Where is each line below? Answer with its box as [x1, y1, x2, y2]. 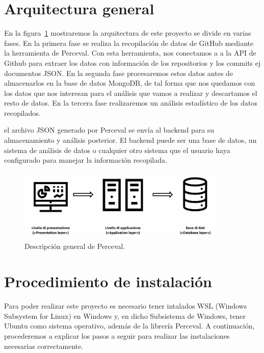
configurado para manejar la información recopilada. [4, 155, 167, 165]
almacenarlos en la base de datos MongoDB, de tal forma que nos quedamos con [4, 78, 255, 88]
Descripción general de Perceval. [24, 241, 125, 251]
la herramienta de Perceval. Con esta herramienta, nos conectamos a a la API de [4, 47, 256, 58]
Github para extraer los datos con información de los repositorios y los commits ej [4, 57, 261, 68]
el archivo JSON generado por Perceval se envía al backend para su [4, 124, 215, 135]
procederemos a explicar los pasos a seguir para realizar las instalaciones [4, 330, 230, 341]
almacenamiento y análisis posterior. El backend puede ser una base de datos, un [4, 135, 257, 145]
